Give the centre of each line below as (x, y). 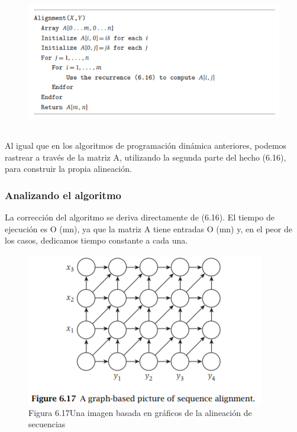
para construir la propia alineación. (68, 169)
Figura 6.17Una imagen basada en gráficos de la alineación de (140, 412)
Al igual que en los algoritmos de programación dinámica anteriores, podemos (146, 145)
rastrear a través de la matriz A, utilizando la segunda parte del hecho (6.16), (146, 157)
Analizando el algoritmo (63, 195)
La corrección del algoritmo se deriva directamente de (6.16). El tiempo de (140, 217)
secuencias (47, 424)
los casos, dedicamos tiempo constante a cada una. (96, 240)
